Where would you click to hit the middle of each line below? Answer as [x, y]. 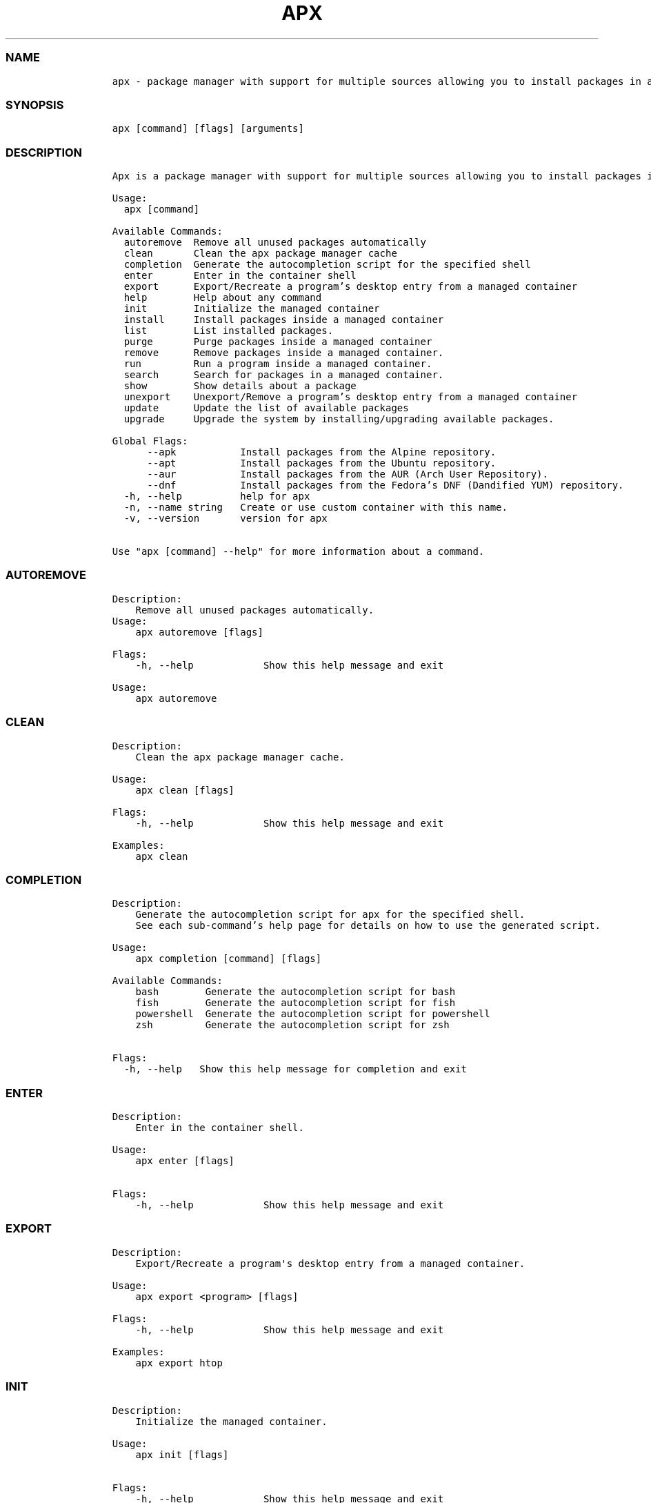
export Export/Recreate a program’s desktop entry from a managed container [351, 286]
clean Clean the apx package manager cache [260, 253]
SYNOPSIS [35, 105]
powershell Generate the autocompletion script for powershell [313, 1014]
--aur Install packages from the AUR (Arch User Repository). [348, 474]
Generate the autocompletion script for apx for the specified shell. [330, 915]
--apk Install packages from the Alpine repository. [322, 452]
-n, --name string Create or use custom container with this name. [316, 507]
